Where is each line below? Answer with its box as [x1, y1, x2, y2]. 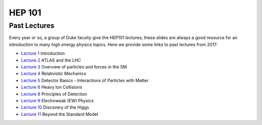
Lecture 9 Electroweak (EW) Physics [21, 97, 94, 103]
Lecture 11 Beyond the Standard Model [21, 111, 98, 117]
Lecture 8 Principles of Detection [21, 91, 87, 97]
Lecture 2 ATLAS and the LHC [21, 57, 81, 63]
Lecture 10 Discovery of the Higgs [21, 104, 89, 111]
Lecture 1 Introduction [21, 51, 65, 56]
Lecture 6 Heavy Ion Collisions [21, 84, 82, 90]
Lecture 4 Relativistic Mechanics [21, 70, 86, 77]
